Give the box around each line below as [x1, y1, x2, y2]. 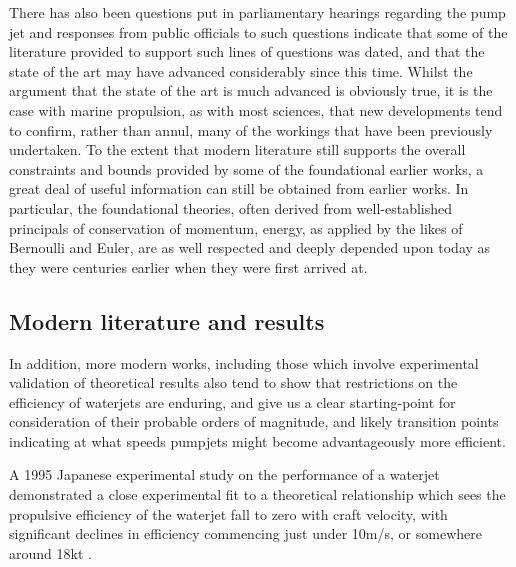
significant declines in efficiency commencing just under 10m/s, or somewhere [9, 523, 482, 544]
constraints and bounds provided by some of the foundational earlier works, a [9, 158, 484, 179]
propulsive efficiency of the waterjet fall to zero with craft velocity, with [9, 503, 448, 524]
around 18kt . [9, 542, 92, 563]
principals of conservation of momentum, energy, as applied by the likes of [9, 217, 463, 238]
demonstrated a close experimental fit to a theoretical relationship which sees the [9, 484, 506, 505]
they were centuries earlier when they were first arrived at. [9, 256, 368, 277]
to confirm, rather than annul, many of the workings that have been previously [9, 119, 493, 140]
